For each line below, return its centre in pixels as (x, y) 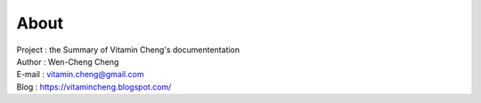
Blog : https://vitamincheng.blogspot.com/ (94, 87)
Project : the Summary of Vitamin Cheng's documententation (128, 50)
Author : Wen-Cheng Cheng (68, 61)
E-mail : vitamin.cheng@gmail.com (80, 75)
